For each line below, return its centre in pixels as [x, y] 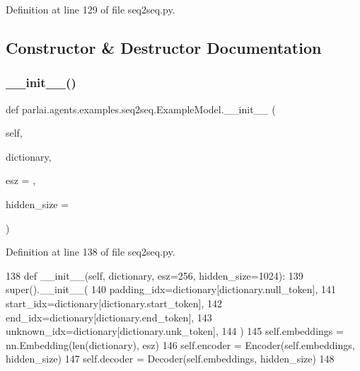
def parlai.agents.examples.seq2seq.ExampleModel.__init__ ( [141, 109]
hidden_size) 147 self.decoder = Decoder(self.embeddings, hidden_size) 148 [170, 359]
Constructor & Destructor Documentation [164, 47]
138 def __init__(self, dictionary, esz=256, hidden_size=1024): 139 [155, 275]
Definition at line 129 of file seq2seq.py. [91, 9]
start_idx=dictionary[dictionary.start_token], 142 [114, 303]
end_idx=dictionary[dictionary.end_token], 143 [109, 317]
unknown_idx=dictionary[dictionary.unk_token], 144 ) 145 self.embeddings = [175, 331]
